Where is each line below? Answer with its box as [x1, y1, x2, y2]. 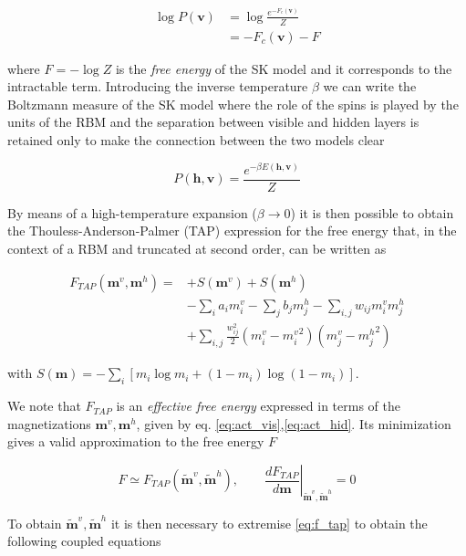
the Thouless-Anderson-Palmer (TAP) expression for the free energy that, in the [7, 221, 457, 240]
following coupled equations [7, 531, 161, 551]
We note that [7, 396, 81, 415]
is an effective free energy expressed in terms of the [116, 396, 400, 415]
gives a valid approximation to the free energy [7, 432, 264, 451]
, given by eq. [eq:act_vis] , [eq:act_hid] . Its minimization [136, 414, 451, 433]
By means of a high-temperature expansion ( [7, 203, 257, 222]
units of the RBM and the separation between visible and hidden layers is [7, 112, 419, 131]
